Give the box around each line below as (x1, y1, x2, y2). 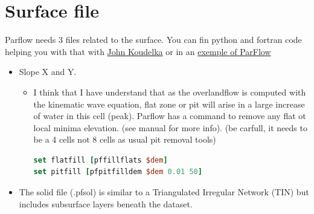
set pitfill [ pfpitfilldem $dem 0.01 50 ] (33, 167, 202, 177)
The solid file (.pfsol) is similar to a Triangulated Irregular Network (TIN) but (19, 186, 309, 198)
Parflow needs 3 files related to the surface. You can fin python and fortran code (5, 33, 302, 46)
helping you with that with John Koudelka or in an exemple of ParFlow (5, 45, 271, 57)
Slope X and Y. (19, 65, 77, 78)
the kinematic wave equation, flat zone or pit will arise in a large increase (33, 97, 305, 110)
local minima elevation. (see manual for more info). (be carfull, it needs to (33, 121, 307, 134)
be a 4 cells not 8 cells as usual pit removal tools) (33, 133, 216, 146)
